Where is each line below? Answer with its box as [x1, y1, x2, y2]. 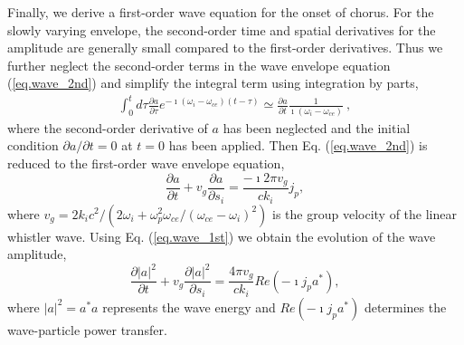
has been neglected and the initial [223, 118, 411, 137]
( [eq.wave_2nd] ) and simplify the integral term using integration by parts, [7, 73, 419, 92]
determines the [364, 297, 447, 316]
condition [7, 136, 59, 155]
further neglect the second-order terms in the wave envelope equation [7, 55, 391, 74]
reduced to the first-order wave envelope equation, [7, 154, 285, 172]
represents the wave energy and [102, 297, 276, 316]
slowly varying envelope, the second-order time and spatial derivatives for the [7, 20, 436, 39]
